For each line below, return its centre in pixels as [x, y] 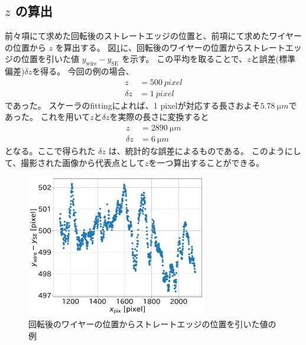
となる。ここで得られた [50, 151]
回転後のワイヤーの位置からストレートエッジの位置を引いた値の [152, 324]
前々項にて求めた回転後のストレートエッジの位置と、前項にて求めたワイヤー [154, 36]
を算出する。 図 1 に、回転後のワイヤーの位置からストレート [170, 47]
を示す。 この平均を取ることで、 [184, 59]
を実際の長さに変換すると [159, 117]
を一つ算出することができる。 [206, 162]
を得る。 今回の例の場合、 [83, 71]
